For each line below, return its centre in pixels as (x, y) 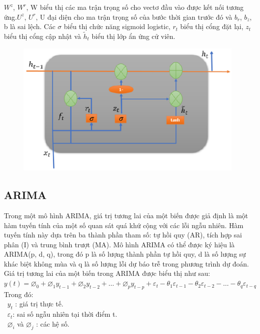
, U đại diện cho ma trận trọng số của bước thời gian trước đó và (134, 17)
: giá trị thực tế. (39, 304)
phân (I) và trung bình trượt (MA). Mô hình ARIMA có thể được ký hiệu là (119, 244)
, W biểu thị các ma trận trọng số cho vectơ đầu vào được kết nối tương (135, 7)
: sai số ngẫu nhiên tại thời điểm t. (65, 314)
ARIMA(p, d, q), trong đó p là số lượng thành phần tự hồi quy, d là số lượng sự (125, 254)
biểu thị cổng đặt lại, (212, 26)
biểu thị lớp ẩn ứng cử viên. (133, 36)
